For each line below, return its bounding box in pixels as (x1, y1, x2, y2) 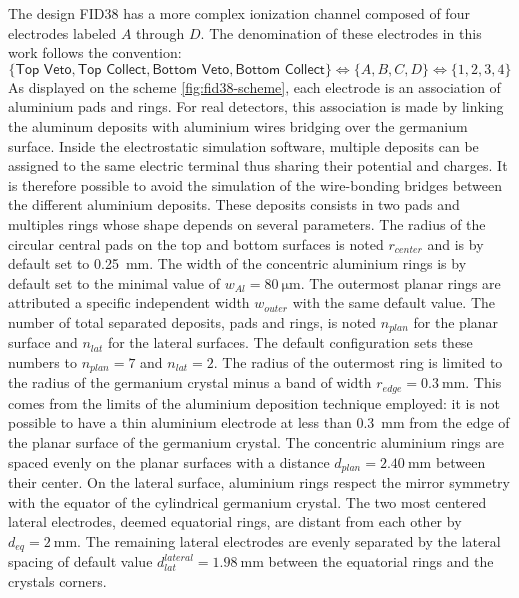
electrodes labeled (8, 22, 117, 43)
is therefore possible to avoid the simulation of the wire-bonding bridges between (8, 174, 503, 195)
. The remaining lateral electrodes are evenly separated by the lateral (77, 530, 501, 551)
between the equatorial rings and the (268, 551, 494, 572)
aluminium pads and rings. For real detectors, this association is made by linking (8, 96, 504, 117)
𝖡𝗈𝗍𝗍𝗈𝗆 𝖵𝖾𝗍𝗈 (152, 62, 230, 77)
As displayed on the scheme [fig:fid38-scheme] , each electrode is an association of (8, 76, 501, 97)
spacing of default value (8, 551, 153, 572)
